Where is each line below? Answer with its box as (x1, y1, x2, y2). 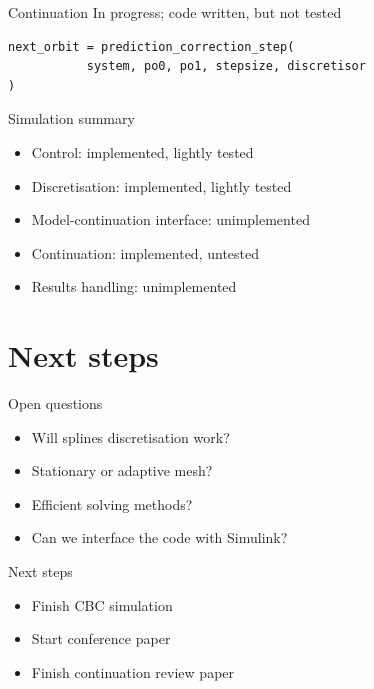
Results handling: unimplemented (31, 276, 237, 297)
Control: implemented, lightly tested (31, 141, 254, 162)
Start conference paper (31, 628, 171, 649)
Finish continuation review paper (31, 661, 235, 682)
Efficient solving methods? (31, 493, 193, 514)
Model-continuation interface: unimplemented (31, 209, 310, 230)
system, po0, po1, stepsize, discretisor (86, 59, 366, 74)
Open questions (8, 393, 103, 414)
